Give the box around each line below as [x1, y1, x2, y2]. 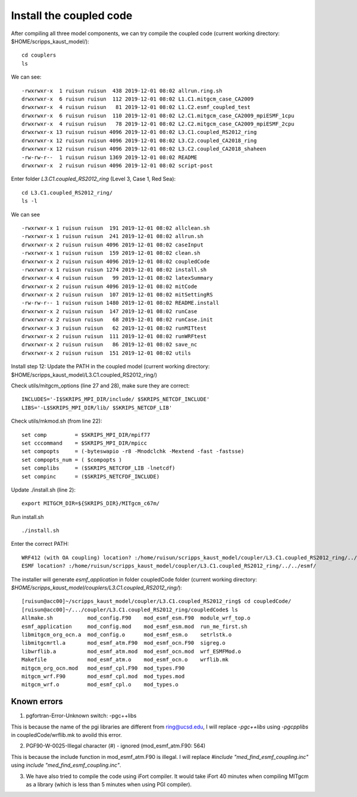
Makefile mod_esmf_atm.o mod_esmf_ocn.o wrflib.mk [21, 657, 229, 663]
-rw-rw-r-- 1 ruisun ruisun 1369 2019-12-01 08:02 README [21, 154, 198, 161]
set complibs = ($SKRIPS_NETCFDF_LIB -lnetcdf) [21, 465, 176, 471]
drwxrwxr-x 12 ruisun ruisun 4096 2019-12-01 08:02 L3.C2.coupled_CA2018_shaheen [21, 146, 267, 152]
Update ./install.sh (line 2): [11, 486, 76, 493]
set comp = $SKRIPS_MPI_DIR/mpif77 [21, 432, 151, 438]
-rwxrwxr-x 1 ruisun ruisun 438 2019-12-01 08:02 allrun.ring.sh [21, 87, 223, 94]
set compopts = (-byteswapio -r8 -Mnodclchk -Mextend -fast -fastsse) [21, 448, 245, 455]
